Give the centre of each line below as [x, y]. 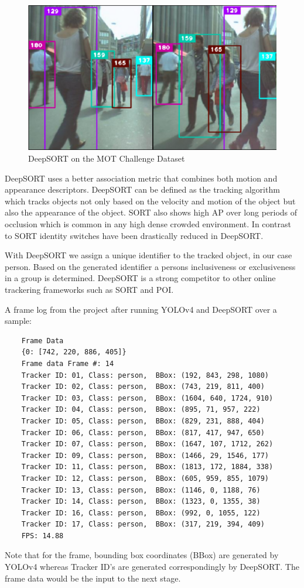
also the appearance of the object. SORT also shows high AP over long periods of [151, 212]
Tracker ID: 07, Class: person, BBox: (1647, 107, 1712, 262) [147, 444]
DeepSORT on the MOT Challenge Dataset [107, 158]
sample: [18, 321]
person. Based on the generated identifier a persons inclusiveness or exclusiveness [150, 266]
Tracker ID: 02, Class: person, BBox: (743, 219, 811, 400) [143, 387]
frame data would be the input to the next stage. [93, 578]
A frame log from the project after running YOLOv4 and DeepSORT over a [141, 309]
